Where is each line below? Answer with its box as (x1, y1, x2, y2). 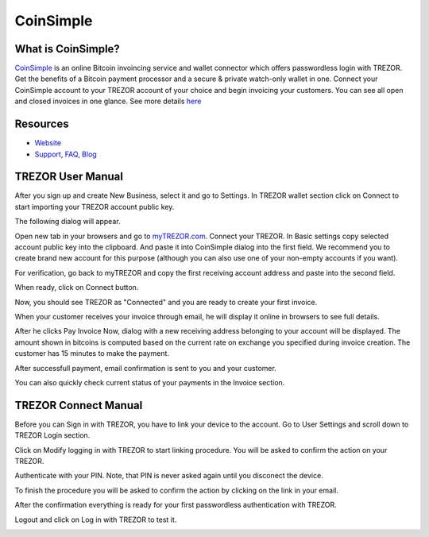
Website (34, 138, 62, 148)
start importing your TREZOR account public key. (14, 202, 175, 211)
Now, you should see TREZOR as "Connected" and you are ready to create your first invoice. (14, 297, 318, 307)
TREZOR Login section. (14, 431, 91, 440)
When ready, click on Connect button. (14, 283, 139, 292)
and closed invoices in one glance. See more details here (14, 96, 202, 106)
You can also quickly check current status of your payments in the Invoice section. (14, 377, 285, 387)
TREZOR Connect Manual (14, 398, 143, 412)
